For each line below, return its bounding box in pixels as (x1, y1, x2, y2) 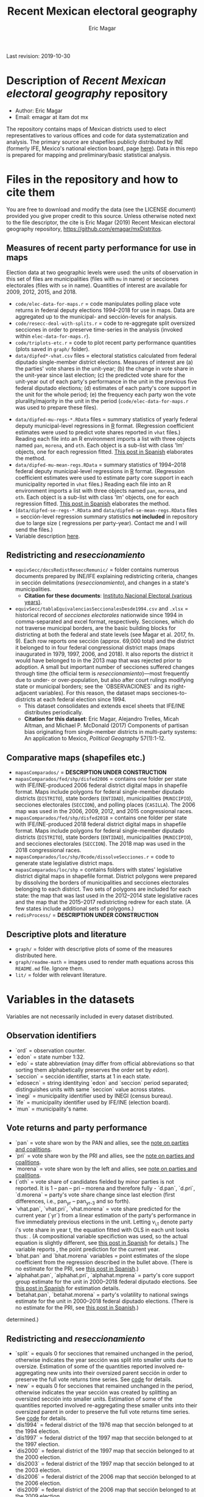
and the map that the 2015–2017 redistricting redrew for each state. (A (15, 899, 191, 906)
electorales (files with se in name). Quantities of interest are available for (6, 281, 188, 289)
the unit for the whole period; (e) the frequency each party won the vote (15, 391, 196, 398)
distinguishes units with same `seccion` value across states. (15, 1086, 166, 1093)
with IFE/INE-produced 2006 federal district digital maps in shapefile (15, 781, 188, 789)
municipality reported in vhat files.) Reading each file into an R (15, 480, 172, 488)
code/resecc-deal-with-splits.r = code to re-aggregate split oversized (15, 319, 195, 327)
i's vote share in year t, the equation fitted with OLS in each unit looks (15, 1226, 190, 1234)
